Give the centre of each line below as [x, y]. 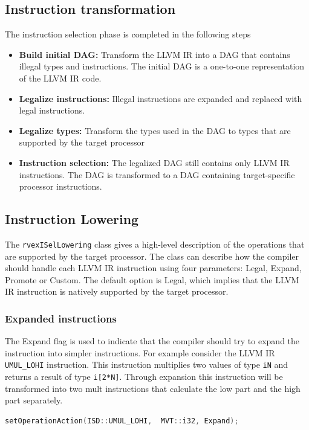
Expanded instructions [61, 318]
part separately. [34, 400]
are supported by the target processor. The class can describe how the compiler [152, 256]
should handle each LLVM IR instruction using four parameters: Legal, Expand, [153, 268]
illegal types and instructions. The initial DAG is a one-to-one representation [162, 66]
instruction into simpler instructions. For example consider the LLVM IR [140, 352]
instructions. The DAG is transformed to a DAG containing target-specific [157, 174]
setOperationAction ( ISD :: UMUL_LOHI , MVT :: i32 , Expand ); [122, 421]
